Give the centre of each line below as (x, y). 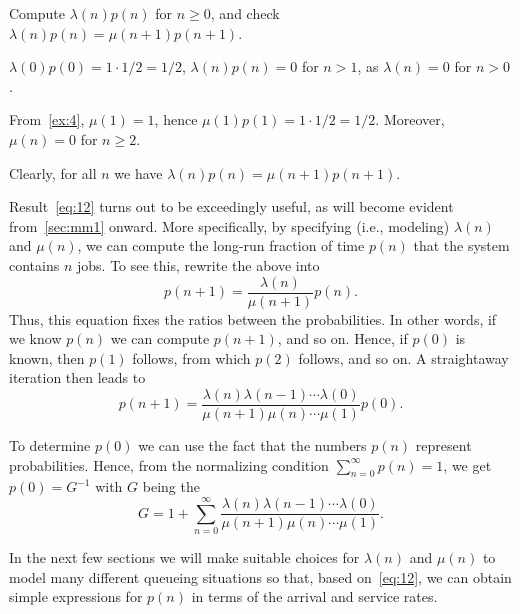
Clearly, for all (53, 172)
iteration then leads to (77, 377)
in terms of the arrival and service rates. (314, 596)
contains (34, 264)
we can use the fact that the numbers (252, 445)
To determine (50, 445)
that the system (461, 245)
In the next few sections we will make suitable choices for (184, 557)
